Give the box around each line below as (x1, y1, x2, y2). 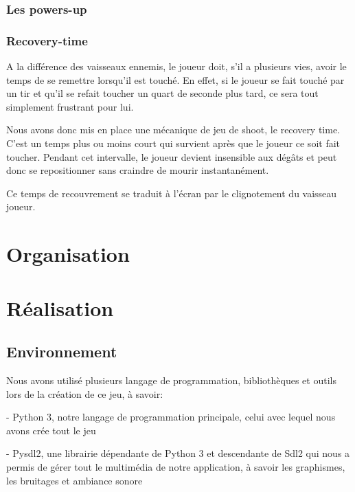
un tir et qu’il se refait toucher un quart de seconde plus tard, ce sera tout (6, 86, 319, 100)
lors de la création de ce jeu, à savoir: (6, 386, 163, 401)
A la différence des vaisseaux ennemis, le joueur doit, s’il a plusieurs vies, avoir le (6, 59, 347, 74)
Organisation (6, 240, 130, 268)
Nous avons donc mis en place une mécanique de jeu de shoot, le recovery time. (6, 122, 341, 137)
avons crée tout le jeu (6, 423, 96, 437)
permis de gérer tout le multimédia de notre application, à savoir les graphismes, (6, 459, 345, 473)
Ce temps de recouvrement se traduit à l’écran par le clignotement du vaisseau (6, 186, 337, 200)
